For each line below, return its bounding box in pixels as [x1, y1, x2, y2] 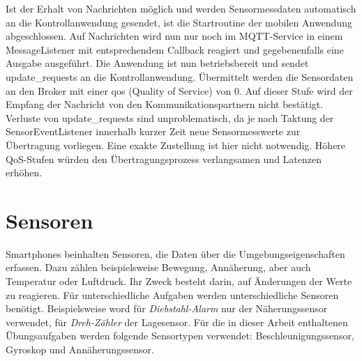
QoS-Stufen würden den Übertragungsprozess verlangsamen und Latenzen [6, 151, 322, 166]
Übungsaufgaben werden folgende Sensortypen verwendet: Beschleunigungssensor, [6, 328, 354, 343]
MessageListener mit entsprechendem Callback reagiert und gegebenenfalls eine [6, 42, 344, 56]
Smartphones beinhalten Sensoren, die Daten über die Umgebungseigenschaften [6, 246, 345, 261]
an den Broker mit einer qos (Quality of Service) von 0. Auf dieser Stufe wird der [6, 83, 353, 98]
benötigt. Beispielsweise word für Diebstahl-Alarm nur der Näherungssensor [6, 301, 328, 316]
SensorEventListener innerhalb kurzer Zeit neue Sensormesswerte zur [6, 124, 301, 139]
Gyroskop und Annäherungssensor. [6, 342, 154, 356]
